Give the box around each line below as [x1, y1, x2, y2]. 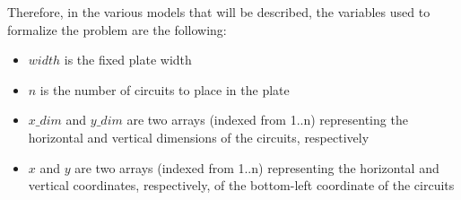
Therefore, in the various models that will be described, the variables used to [7, 3, 431, 21]
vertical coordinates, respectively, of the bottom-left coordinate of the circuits [28, 176, 455, 195]
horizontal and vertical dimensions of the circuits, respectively [28, 127, 370, 146]
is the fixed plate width [64, 50, 192, 69]
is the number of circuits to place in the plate [39, 80, 290, 99]
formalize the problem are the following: [7, 20, 227, 39]
